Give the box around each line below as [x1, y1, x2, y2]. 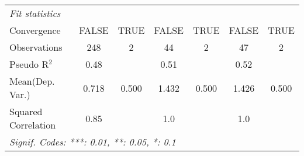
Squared [9, 105, 43, 118]
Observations [9, 40, 63, 54]
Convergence [9, 23, 61, 37]
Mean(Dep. [9, 74, 55, 88]
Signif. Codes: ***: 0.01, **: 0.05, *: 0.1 [9, 135, 176, 148]
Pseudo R [9, 57, 49, 71]
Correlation [9, 118, 56, 131]
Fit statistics [9, 6, 61, 20]
